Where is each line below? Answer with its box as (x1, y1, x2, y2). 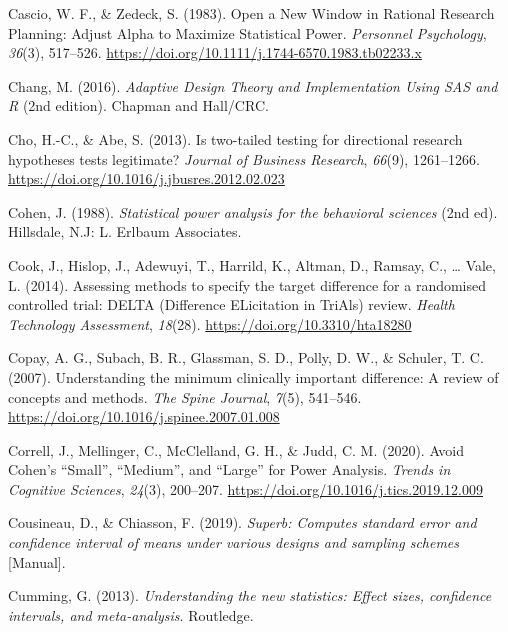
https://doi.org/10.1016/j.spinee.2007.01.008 (8, 406, 280, 427)
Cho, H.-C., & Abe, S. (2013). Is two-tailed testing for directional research (8, 128, 463, 149)
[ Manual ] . (8, 551, 66, 572)
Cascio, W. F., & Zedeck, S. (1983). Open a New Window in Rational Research (8, 3, 495, 23)
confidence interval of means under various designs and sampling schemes (8, 532, 460, 553)
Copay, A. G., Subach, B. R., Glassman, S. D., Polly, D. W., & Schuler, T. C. (8, 347, 484, 368)
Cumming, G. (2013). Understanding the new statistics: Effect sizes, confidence (8, 585, 492, 606)
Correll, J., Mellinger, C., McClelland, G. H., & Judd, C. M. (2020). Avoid (8, 439, 465, 460)
